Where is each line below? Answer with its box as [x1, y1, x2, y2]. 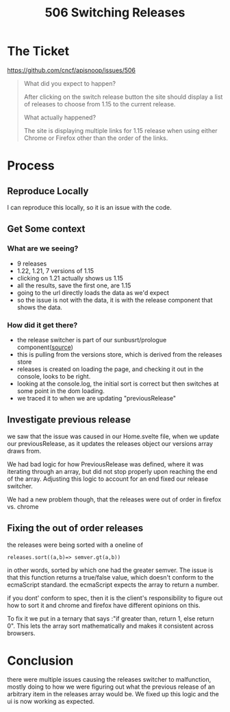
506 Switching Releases [44, 5, 186, 21]
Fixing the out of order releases [7, 523, 144, 534]
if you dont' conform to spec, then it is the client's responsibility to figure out [7, 593, 223, 602]
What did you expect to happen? [23, 79, 116, 87]
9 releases [16, 259, 47, 268]
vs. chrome [7, 502, 39, 510]
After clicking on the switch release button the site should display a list [23, 93, 223, 101]
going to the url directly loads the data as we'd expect [16, 288, 169, 296]
